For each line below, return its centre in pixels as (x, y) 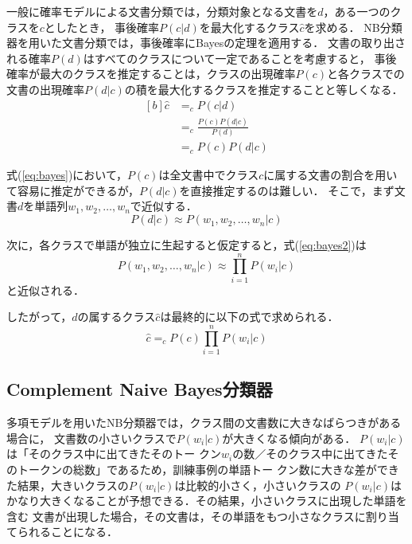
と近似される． (45, 290)
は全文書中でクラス (209, 175)
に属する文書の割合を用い (330, 175)
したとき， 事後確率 (107, 27)
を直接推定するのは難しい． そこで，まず (287, 190)
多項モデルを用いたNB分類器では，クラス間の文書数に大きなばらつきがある (204, 423)
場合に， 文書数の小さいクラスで (91, 438)
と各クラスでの (365, 74)
